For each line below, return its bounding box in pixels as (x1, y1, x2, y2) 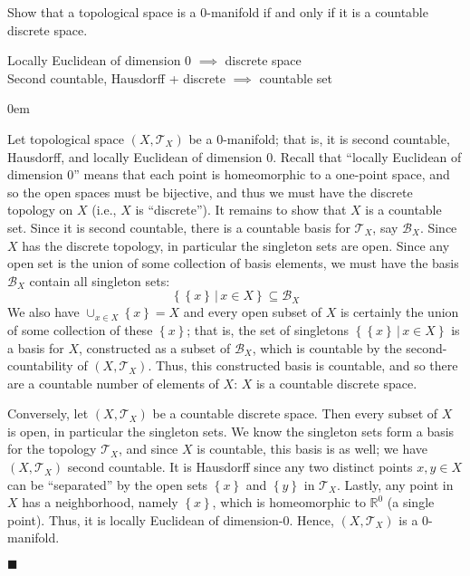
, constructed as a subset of (79, 338, 231, 357)
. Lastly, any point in (336, 475, 454, 494)
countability (7, 356, 73, 375)
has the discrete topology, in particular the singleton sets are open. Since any (22, 235, 450, 254)
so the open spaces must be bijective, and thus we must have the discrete (7, 182, 413, 201)
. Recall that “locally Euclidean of (273, 147, 462, 166)
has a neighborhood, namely (22, 493, 178, 512)
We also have (7, 302, 80, 322)
